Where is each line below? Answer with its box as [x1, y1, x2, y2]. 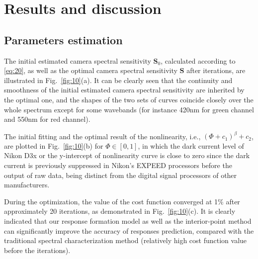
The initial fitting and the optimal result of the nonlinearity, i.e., [4, 131, 201, 141]
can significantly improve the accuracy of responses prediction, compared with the [4, 225, 254, 236]
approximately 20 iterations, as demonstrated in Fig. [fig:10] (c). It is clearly [4, 206, 236, 216]
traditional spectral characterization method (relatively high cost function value [4, 235, 247, 246]
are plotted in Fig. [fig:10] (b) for [4, 140, 103, 151]
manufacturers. [4, 179, 50, 190]
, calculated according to [161, 55, 236, 66]
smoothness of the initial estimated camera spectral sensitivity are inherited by [4, 85, 245, 95]
